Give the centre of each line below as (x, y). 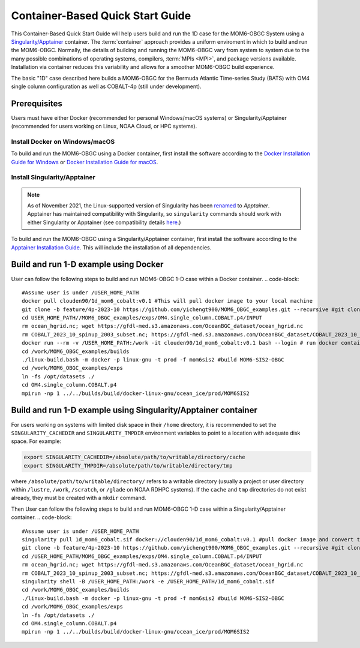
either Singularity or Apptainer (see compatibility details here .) (104, 222)
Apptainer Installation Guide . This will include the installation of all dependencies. (111, 247)
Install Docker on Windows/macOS (63, 141)
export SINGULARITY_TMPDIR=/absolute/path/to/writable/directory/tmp (128, 465)
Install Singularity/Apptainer (53, 177)
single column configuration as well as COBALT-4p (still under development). (106, 86)
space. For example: (36, 441)
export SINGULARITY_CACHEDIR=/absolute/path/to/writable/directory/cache (134, 457)
